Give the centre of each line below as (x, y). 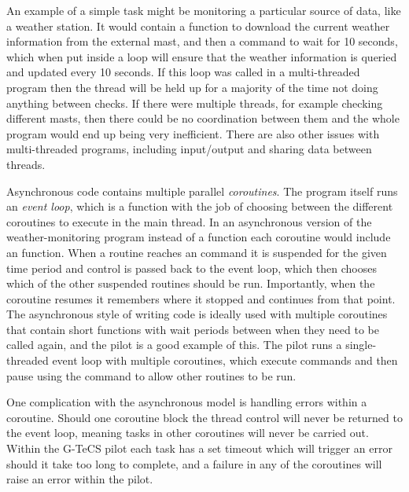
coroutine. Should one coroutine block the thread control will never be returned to (204, 417)
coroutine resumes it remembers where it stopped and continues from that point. (201, 298)
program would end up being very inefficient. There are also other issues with (193, 133)
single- (361, 345)
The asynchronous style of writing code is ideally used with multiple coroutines (197, 314)
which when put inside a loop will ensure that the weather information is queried (202, 56)
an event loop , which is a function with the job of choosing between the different (200, 206)
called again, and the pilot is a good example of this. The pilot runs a (174, 345)
